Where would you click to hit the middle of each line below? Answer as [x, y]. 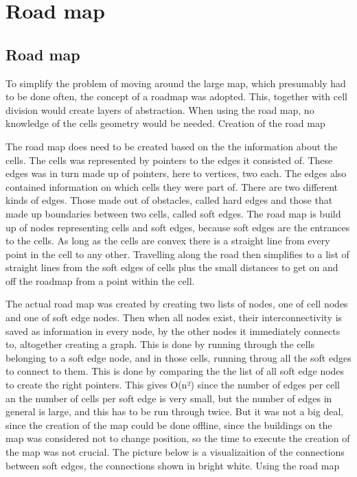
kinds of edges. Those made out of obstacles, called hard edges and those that [169, 200]
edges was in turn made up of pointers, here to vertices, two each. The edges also [176, 173]
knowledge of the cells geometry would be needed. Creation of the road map [165, 123]
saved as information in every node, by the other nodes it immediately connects [173, 330]
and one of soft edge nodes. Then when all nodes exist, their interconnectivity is [174, 317]
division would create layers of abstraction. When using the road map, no [160, 109]
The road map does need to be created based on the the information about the [172, 146]
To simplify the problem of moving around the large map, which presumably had [176, 83]
